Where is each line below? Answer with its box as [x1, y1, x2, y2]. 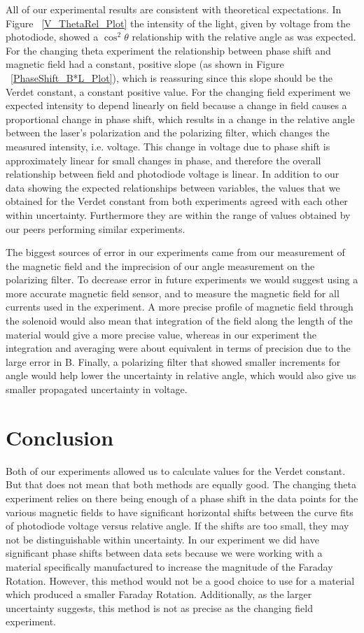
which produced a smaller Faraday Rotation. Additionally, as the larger [6, 587, 312, 602]
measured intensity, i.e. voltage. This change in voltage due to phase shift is [6, 138, 330, 153]
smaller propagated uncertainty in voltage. [6, 382, 188, 397]
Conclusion [6, 422, 114, 451]
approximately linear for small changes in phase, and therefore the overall [6, 152, 321, 167]
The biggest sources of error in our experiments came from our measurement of [6, 245, 345, 259]
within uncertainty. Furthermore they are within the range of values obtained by [6, 207, 351, 222]
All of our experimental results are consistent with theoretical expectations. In [6, 2, 342, 16]
